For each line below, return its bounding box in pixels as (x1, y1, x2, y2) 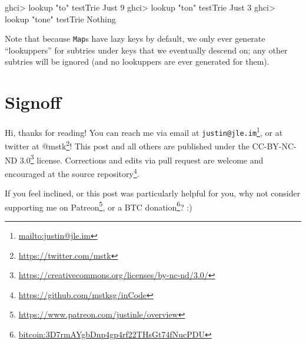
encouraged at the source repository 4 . (5, 165, 139, 179)
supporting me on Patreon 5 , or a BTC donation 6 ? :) (5, 199, 192, 213)
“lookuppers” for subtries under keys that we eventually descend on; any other (5, 44, 288, 56)
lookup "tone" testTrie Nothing (5, 12, 116, 25)
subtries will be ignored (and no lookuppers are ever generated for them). (5, 55, 270, 68)
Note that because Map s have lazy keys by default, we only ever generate (5, 32, 265, 45)
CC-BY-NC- (252, 140, 297, 152)
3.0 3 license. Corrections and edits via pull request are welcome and (19, 152, 264, 166)
